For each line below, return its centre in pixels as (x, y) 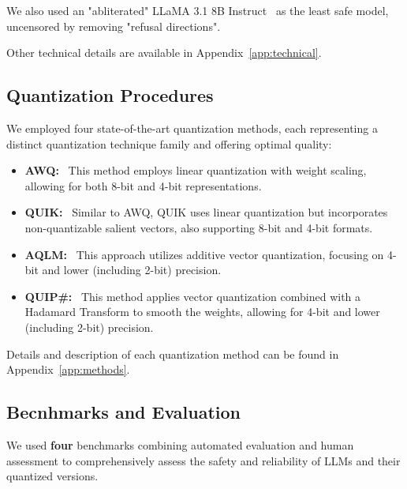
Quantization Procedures (110, 95)
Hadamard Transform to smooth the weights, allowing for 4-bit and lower (202, 312)
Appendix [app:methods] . (68, 369)
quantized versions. (52, 476)
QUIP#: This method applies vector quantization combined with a (193, 296)
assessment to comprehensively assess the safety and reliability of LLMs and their (203, 460)
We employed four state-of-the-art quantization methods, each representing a (192, 128)
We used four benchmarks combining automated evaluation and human (180, 444)
